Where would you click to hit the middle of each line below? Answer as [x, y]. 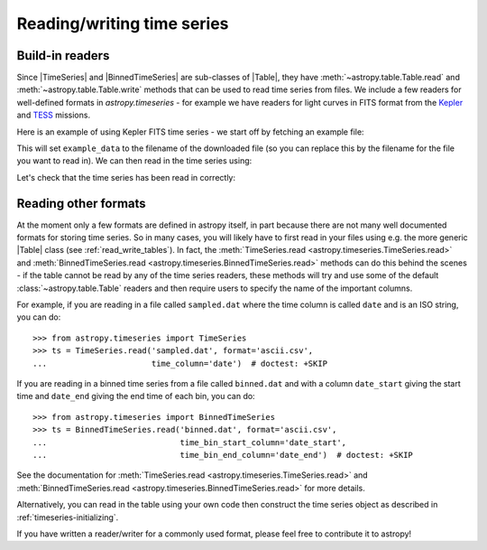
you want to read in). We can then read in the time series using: [134, 161]
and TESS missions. [53, 115]
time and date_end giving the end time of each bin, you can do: [136, 396]
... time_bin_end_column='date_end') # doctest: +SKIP [223, 455]
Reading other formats [81, 203]
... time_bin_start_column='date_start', [190, 442]
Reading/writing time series [123, 23]
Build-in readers [63, 56]
